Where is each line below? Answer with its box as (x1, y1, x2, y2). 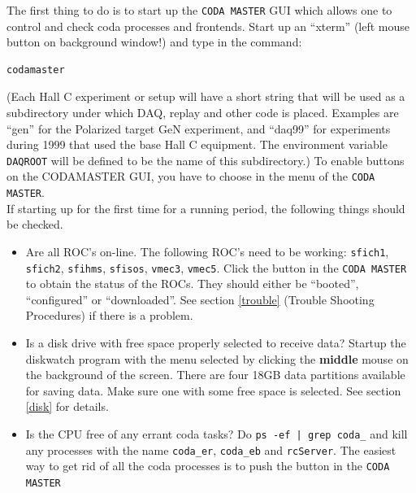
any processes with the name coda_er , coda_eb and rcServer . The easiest (25, 441, 396, 458)
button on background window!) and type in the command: (6, 33, 302, 50)
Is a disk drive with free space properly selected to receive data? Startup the (25, 334, 406, 351)
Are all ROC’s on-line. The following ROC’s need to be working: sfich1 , (25, 242, 389, 260)
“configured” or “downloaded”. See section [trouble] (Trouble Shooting (25, 290, 375, 308)
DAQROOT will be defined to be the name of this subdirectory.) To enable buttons (6, 151, 405, 168)
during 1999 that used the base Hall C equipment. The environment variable (6, 136, 388, 153)
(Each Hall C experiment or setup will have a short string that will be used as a (6, 88, 405, 105)
